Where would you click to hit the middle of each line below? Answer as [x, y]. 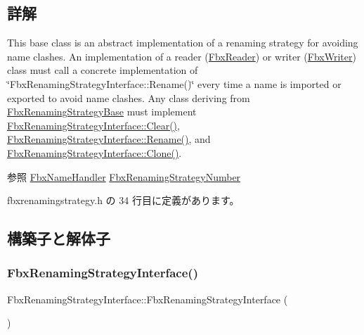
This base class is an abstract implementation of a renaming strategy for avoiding [183, 43]
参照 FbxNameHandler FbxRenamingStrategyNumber [124, 176]
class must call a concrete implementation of [103, 70]
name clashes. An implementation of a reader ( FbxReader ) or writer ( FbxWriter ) [182, 56]
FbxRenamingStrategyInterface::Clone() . [95, 152]
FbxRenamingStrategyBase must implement [102, 112]
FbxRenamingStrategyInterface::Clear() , [93, 125]
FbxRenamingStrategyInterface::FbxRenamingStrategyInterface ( [148, 299]
